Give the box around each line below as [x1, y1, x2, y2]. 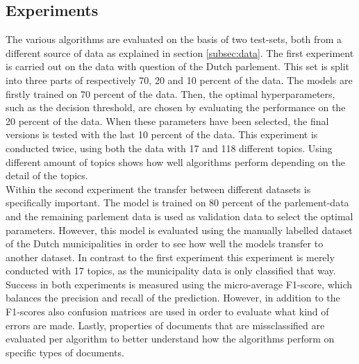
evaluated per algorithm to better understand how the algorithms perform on [6, 331, 335, 346]
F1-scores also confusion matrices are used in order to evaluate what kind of [6, 304, 329, 319]
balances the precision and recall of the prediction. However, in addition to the [6, 290, 340, 305]
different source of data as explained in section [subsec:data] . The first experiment [6, 45, 354, 60]
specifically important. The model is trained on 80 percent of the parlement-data [6, 195, 349, 210]
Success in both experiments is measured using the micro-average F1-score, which [6, 276, 353, 291]
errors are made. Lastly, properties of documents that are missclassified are [6, 317, 325, 332]
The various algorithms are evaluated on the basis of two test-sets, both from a [6, 32, 342, 47]
